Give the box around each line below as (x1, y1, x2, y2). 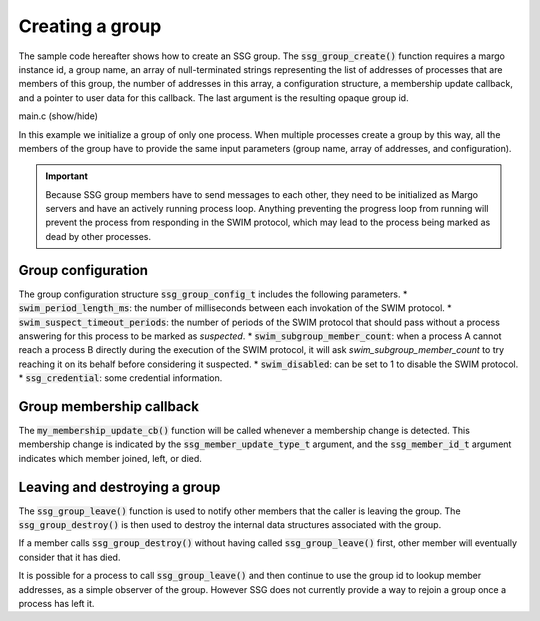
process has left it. (18, 598, 95, 610)
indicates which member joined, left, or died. (18, 452, 202, 464)
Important (45, 170, 89, 182)
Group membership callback (18, 398, 200, 415)
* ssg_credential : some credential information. (18, 372, 223, 384)
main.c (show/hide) (18, 110, 99, 122)
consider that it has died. (18, 551, 121, 563)
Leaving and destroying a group (18, 478, 221, 495)
